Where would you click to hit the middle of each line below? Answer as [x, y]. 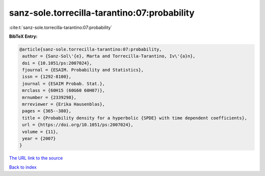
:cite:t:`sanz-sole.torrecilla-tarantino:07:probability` [61, 27]
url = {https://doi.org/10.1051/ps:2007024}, [78, 125]
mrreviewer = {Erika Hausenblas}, [64, 104]
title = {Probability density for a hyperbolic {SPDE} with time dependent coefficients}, [135, 118]
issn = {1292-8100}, [47, 77]
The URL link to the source [36, 158]
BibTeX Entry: [23, 36]
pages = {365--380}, [47, 111]
